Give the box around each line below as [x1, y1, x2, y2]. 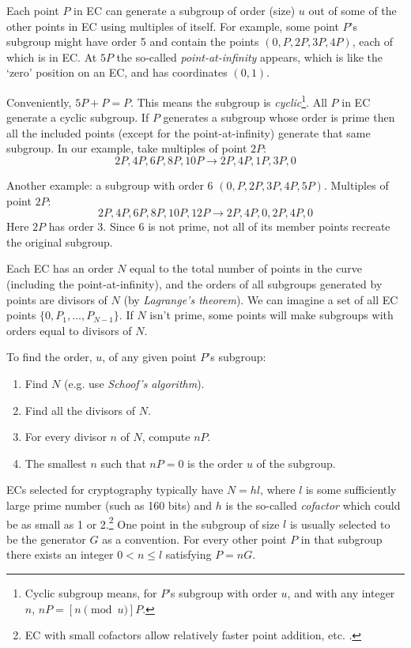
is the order [187, 454, 243, 471]
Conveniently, [6, 93, 72, 110]
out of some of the [308, 2, 397, 18]
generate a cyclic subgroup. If [6, 109, 149, 126]
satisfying [165, 546, 212, 563]
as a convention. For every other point [102, 530, 287, 547]
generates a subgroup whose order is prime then [163, 109, 395, 126]
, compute [141, 428, 190, 445]
